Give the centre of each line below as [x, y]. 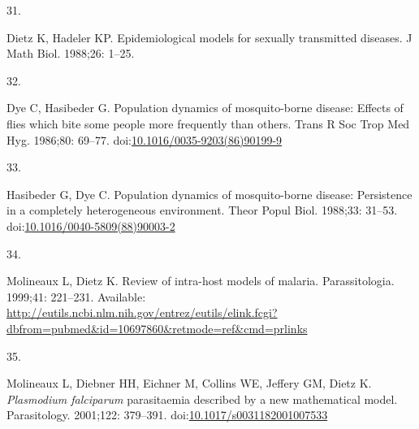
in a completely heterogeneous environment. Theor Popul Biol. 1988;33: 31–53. [202, 210]
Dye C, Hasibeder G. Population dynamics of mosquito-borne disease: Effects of [205, 108]
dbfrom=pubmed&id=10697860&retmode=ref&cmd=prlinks [157, 328]
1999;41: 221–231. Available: [76, 296]
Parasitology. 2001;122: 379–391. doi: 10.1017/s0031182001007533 [167, 415]
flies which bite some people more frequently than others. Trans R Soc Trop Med [208, 123]
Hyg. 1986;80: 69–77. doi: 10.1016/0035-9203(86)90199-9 [145, 139]
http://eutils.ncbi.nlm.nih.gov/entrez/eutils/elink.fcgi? [142, 312]
